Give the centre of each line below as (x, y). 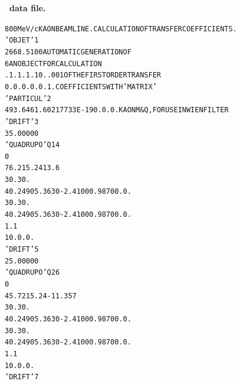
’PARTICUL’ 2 (28, 98)
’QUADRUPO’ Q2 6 (32, 273)
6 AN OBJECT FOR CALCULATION (53, 64)
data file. (28, 8)
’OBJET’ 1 (22, 40)
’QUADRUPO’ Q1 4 (32, 145)
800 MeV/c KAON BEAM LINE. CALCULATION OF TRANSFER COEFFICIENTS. (121, 29)
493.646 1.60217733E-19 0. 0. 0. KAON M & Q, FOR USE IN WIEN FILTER (117, 110)
